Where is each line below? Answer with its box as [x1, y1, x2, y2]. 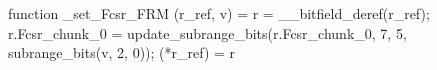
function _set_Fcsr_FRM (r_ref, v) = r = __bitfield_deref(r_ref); [8, 3, 430, 23]
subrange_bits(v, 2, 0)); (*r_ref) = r [8, 42, 236, 63]
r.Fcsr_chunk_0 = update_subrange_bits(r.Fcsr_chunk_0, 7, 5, [8, 22, 407, 43]
